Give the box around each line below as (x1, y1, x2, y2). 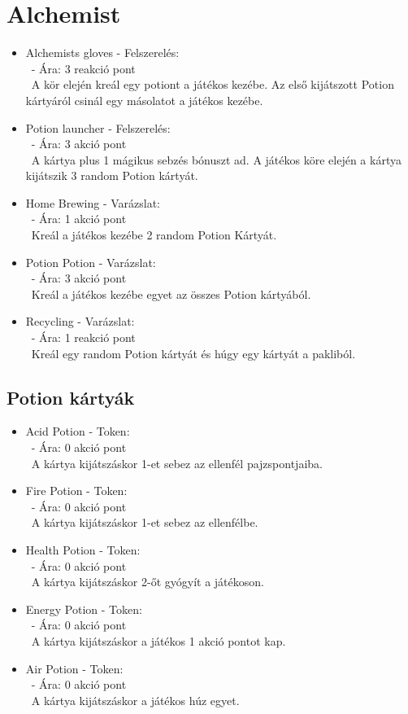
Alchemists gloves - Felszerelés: (25, 44, 180, 61)
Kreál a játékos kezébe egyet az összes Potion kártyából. (31, 285, 311, 302)
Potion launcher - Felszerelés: (25, 119, 171, 136)
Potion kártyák (7, 384, 135, 410)
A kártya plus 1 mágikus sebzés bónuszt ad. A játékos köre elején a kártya (31, 151, 401, 168)
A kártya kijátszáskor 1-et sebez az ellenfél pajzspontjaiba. (31, 454, 323, 471)
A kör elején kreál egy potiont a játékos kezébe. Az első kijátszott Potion (31, 76, 394, 93)
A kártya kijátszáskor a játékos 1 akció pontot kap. (31, 632, 286, 649)
